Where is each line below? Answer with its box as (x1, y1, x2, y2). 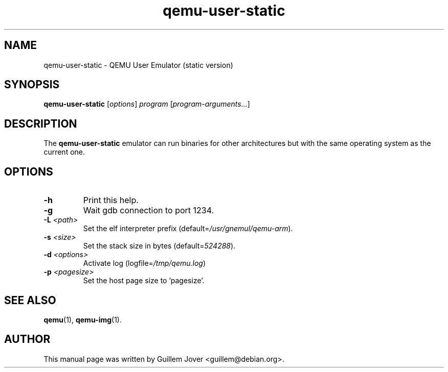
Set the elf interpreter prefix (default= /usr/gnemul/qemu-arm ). (83, 224, 293, 233)
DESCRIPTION (4, 117, 77, 130)
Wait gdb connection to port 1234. (83, 205, 214, 216)
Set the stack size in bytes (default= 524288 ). (83, 241, 236, 251)
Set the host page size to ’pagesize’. (83, 276, 205, 285)
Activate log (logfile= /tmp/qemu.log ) (83, 259, 206, 268)
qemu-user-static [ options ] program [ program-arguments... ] (43, 100, 250, 109)
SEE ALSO (4, 293, 56, 307)
